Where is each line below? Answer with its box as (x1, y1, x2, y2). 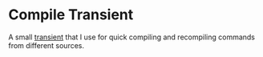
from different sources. (8, 40, 85, 50)
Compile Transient (8, 6, 134, 24)
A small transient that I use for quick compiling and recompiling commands (8, 32, 255, 42)
